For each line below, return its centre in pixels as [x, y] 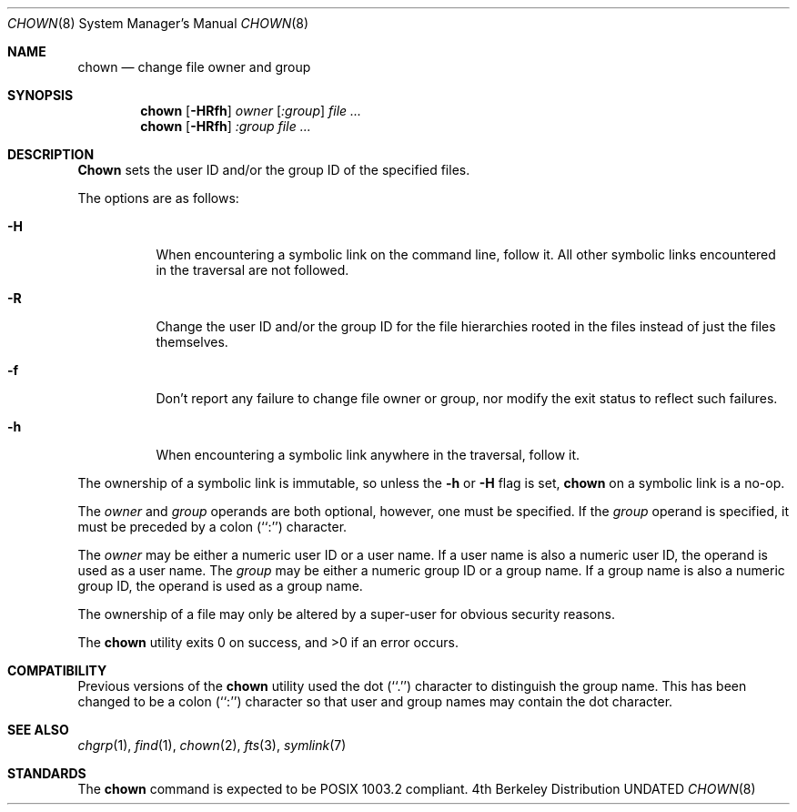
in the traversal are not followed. [252, 270]
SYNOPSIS [40, 95]
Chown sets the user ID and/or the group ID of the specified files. [274, 170]
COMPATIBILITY [57, 670]
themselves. [192, 342]
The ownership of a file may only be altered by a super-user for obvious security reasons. [346, 614]
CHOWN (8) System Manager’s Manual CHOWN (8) [158, 23]
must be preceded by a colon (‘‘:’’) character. [212, 527]
